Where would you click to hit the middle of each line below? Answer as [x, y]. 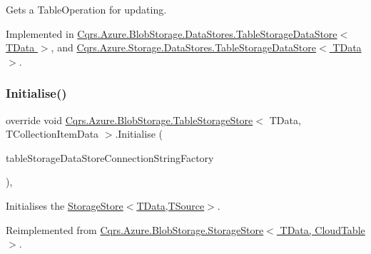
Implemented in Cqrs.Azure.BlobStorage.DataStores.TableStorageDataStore [172, 33]
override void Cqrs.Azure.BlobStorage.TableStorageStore [129, 120]
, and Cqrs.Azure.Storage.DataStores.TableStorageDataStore [184, 47]
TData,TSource [171, 205]
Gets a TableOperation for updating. [86, 9]
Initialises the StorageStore [65, 205]
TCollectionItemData [52, 134]
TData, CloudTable [322, 229]
